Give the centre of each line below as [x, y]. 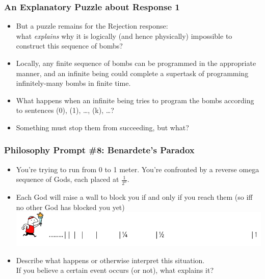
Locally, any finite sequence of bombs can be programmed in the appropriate [136, 63]
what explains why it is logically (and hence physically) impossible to [124, 36]
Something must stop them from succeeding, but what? [102, 127]
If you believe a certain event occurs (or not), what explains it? [115, 270]
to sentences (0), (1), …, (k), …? [65, 110]
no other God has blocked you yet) [70, 207]
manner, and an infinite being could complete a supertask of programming [132, 73]
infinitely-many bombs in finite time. [73, 83]
